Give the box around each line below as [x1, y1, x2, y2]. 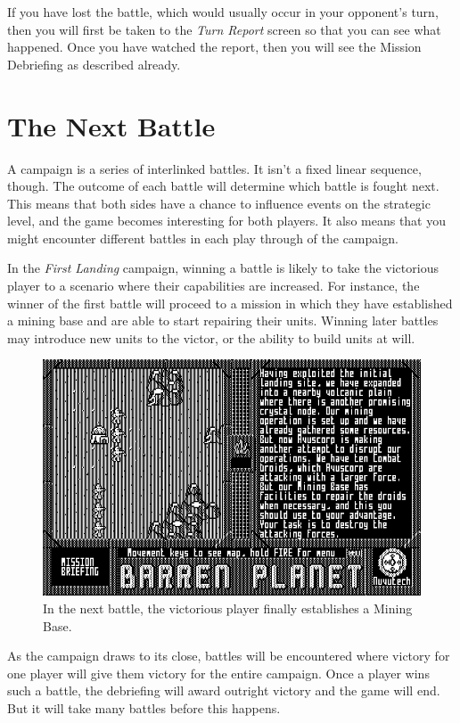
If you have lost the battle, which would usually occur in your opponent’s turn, [7, 3, 439, 21]
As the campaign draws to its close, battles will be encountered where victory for [7, 646, 450, 665]
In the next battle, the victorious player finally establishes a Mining [43, 599, 413, 618]
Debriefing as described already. [7, 54, 181, 73]
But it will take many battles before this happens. [7, 699, 281, 717]
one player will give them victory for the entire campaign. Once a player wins [7, 663, 430, 682]
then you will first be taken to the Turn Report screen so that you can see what [7, 20, 441, 38]
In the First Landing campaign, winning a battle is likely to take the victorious [7, 259, 439, 277]
